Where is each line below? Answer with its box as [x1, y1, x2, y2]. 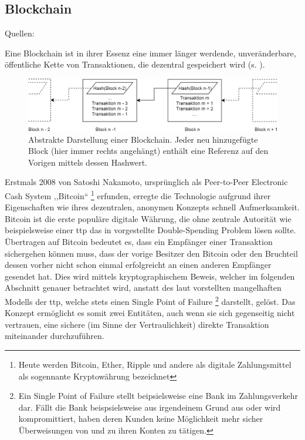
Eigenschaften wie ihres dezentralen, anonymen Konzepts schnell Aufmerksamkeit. [5, 201, 300, 213]
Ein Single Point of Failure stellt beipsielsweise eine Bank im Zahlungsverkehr [18, 389, 298, 402]
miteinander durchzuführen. [5, 330, 104, 342]
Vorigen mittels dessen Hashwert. [28, 156, 147, 168]
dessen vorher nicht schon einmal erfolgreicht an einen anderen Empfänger [5, 258, 272, 271]
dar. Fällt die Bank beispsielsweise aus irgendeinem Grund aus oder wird [18, 401, 281, 413]
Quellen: [5, 27, 35, 39]
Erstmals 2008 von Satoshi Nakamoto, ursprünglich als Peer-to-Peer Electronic [5, 176, 288, 188]
